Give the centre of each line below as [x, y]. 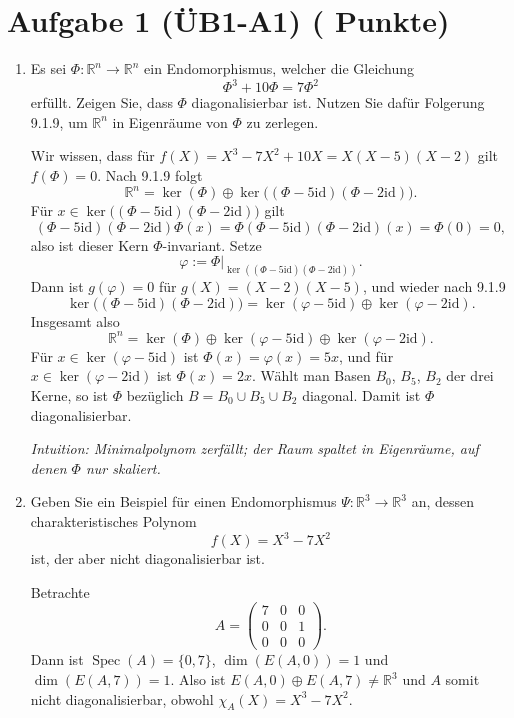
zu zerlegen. [282, 121]
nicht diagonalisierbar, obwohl [122, 698]
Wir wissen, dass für [92, 155]
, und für [366, 355]
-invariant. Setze [212, 244]
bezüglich [155, 395]
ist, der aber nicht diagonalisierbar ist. [147, 558]
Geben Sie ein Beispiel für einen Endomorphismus [183, 501]
